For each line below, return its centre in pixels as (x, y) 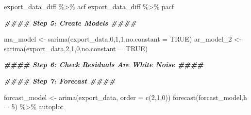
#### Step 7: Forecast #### (60, 80)
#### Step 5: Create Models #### (70, 22)
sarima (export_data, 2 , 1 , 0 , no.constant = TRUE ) (76, 48)
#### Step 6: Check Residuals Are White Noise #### (104, 65)
